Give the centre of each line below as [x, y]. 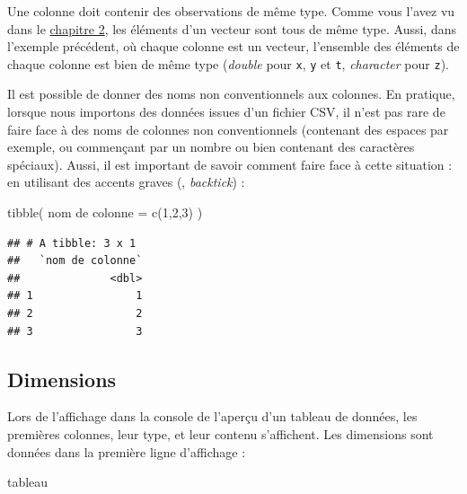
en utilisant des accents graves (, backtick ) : [126, 182]
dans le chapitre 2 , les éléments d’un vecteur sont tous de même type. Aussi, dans [232, 28]
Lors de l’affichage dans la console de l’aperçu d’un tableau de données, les [212, 416]
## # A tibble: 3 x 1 [72, 243]
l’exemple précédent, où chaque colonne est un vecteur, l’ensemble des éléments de [233, 46]
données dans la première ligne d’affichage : [127, 451]
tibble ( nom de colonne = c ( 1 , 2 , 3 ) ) [105, 212]
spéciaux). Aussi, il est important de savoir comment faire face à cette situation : [230, 164]
